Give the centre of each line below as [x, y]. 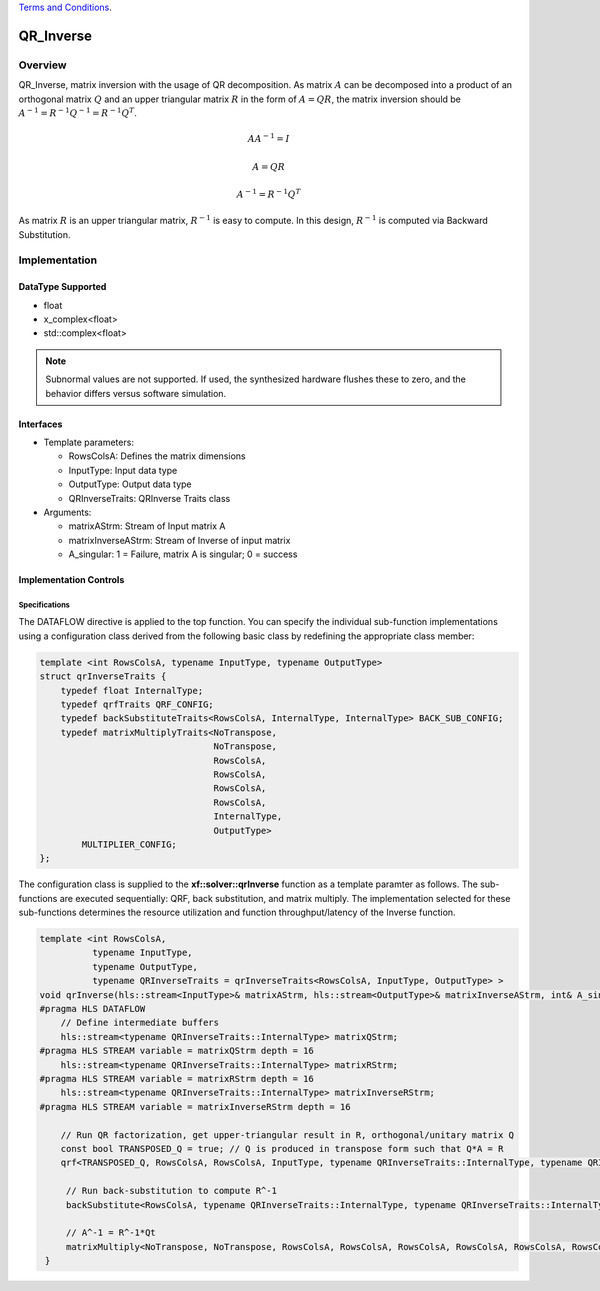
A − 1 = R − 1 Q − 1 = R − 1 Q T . [77, 112]
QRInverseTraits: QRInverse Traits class [149, 498]
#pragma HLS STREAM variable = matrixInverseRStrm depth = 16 [195, 1106]
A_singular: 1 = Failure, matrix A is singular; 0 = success [183, 554]
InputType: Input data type [123, 470]
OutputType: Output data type [130, 484]
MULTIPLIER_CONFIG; [129, 844]
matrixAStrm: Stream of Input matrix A [147, 526]
